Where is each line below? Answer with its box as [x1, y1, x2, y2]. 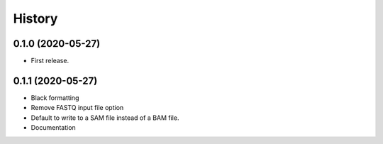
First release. [30, 57, 70, 65]
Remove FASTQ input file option [30, 104, 124, 112]
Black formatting [30, 93, 79, 102]
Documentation [30, 123, 76, 132]
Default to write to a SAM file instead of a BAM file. [30, 113, 179, 122]
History [13, 11, 58, 26]
